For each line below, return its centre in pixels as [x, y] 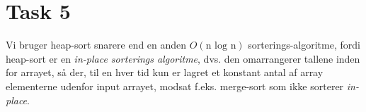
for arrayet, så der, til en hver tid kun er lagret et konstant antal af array [165, 72]
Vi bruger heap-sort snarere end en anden [96, 45]
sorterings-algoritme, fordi [304, 45]
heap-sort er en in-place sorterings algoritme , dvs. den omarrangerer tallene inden [183, 58]
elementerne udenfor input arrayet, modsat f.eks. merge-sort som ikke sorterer [175, 86]
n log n [221, 46]
